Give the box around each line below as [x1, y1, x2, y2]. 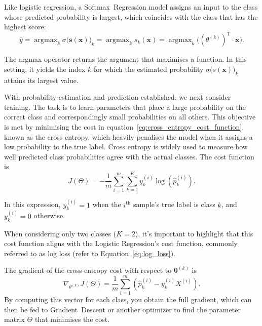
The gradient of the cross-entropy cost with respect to [4, 265, 172, 275]
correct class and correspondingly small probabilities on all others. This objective [4, 111, 256, 122]
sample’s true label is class [133, 199, 215, 210]
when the [92, 199, 121, 210]
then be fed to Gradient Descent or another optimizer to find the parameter [4, 304, 241, 314]
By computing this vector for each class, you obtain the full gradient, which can [4, 294, 252, 305]
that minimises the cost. [34, 314, 110, 324]
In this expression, [4, 199, 61, 210]
